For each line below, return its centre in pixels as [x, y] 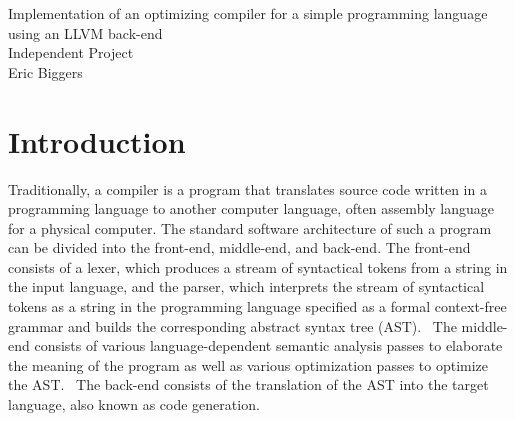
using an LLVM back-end [85, 32]
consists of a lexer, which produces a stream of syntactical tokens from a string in [258, 266]
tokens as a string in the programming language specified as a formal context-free [257, 306]
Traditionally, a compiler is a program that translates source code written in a [247, 188]
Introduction [97, 140]
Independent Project [71, 52]
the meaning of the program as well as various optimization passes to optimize [248, 364]
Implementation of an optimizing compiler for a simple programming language [248, 13]
